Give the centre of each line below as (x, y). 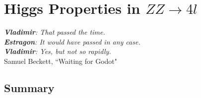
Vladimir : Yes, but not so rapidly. (58, 51)
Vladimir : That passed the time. (55, 32)
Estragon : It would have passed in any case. (72, 41)
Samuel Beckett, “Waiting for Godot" (61, 61)
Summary (29, 87)
